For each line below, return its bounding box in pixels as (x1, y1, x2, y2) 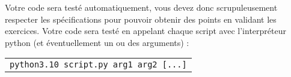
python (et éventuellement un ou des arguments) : (5, 36, 189, 48)
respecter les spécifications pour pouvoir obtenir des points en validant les (5, 13, 277, 25)
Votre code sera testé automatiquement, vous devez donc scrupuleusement (5, 1, 278, 13)
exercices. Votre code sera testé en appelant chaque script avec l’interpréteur (5, 24, 286, 37)
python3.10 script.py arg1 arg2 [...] (10, 60, 187, 70)
